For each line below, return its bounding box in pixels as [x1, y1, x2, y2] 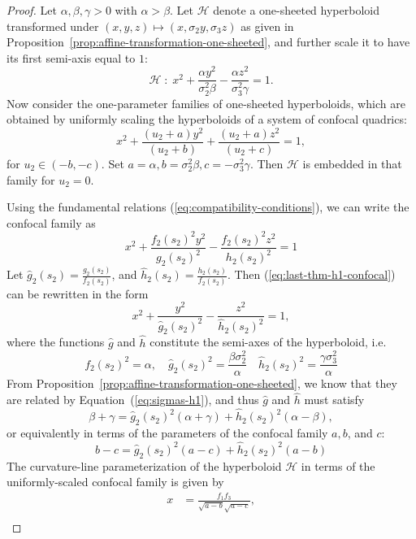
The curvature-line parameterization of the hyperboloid [6, 457, 282, 474]
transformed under [6, 17, 99, 34]
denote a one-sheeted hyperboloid [213, 2, 379, 18]
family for [6, 171, 55, 188]
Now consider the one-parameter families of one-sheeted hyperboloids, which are [6, 94, 405, 111]
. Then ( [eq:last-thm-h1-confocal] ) [227, 266, 396, 283]
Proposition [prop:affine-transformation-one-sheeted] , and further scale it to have [6, 33, 410, 50]
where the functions [6, 333, 105, 350]
